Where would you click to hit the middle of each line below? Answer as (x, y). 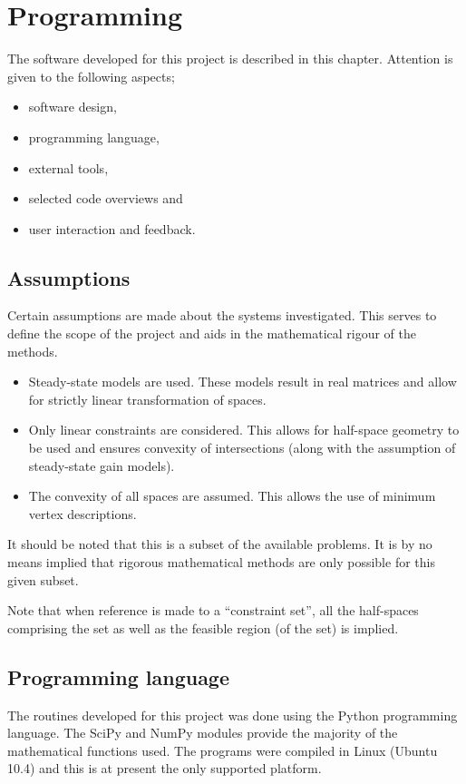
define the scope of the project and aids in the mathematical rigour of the (212, 333)
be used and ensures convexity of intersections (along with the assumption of (242, 448)
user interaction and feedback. (112, 228)
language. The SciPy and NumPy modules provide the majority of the (203, 733)
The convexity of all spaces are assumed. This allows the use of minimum (232, 496)
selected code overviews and (106, 198)
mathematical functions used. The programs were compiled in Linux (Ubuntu (223, 750)
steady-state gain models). (102, 465)
